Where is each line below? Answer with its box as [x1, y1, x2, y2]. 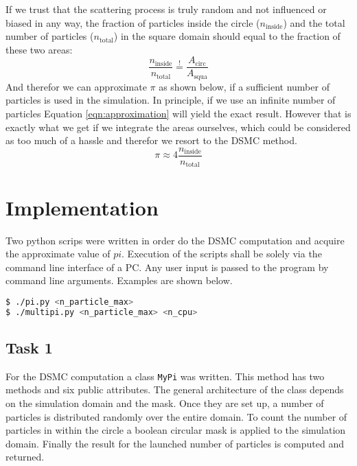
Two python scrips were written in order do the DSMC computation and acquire [5, 233, 345, 247]
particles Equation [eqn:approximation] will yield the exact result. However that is [5, 106, 352, 121]
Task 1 [5, 337, 53, 358]
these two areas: [5, 42, 73, 56]
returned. [5, 450, 45, 464]
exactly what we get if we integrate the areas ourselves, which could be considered [5, 119, 351, 134]
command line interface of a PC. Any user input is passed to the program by [5, 259, 329, 274]
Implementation [5, 193, 159, 221]
